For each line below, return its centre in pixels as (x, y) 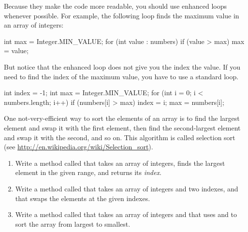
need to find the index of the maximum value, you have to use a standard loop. (121, 76)
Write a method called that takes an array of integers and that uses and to (126, 214)
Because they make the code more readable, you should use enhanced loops (115, 6)
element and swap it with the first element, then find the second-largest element (122, 127)
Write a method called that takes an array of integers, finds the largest (120, 163)
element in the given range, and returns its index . (88, 172)
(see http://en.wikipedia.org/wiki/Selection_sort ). (79, 147)
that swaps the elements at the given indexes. (83, 198)
